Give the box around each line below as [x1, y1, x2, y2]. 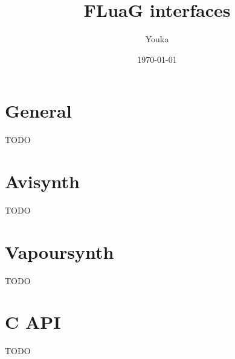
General [5, 98, 72, 123]
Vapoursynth [5, 239, 114, 264]
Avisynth [5, 169, 80, 194]
